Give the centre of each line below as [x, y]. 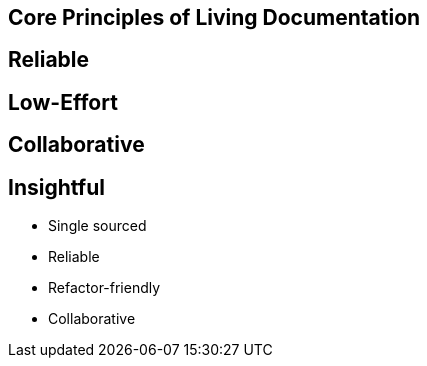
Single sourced [97, 226]
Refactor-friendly [104, 288]
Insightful [56, 187]
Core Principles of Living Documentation [214, 17]
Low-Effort [63, 102]
